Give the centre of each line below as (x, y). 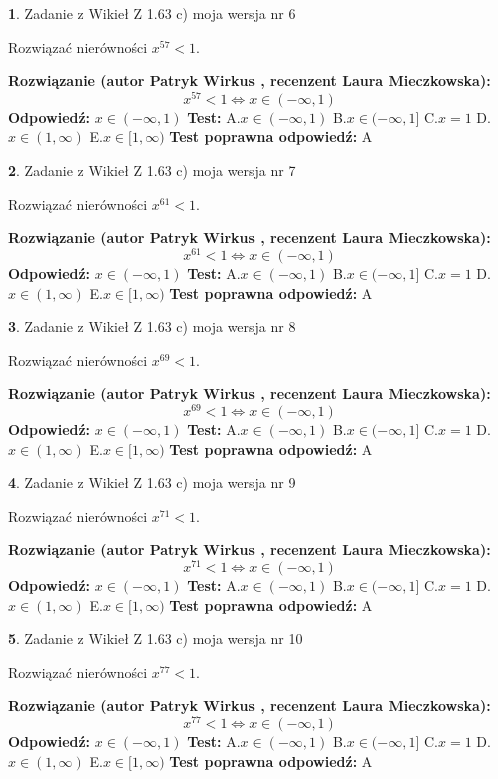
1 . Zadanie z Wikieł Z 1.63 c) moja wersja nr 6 (152, 13)
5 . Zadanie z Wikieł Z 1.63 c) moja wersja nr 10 (155, 638)
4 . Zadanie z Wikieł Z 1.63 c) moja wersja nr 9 (152, 482)
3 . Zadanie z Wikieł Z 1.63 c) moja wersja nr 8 (152, 326)
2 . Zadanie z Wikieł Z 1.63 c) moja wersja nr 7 (152, 170)
